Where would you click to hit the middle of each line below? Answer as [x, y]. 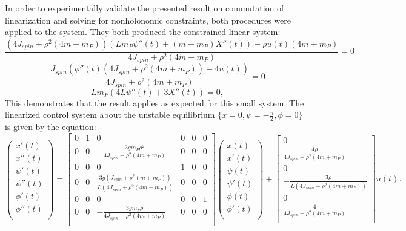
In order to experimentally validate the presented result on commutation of [145, 8]
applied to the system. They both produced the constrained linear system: [143, 32]
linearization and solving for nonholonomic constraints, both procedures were [148, 20]
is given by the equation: [51, 127]
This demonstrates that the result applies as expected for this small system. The [155, 102]
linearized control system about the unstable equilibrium [110, 115]
